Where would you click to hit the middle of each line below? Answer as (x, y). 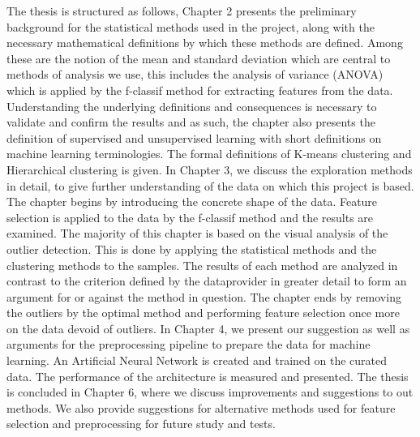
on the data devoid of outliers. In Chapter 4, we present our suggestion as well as (208, 328)
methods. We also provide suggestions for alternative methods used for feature (201, 407)
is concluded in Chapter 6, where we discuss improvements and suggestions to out (210, 392)
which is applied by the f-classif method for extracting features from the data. (200, 90)
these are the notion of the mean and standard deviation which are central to (199, 58)
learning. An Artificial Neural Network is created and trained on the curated (197, 360)
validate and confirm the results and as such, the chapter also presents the (191, 122)
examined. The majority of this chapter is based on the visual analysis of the (197, 233)
